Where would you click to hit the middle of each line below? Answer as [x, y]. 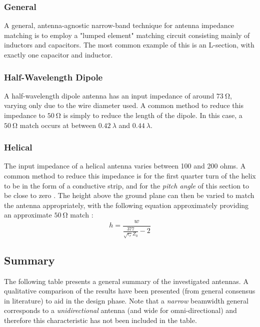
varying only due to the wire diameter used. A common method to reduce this [124, 105]
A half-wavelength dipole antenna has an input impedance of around [109, 95]
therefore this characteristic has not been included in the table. [100, 320]
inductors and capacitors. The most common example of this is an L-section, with [129, 45]
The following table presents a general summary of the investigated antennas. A [126, 281]
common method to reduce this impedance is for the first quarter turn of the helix [130, 175]
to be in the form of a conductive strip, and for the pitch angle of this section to [127, 185]
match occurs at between [58, 125]
